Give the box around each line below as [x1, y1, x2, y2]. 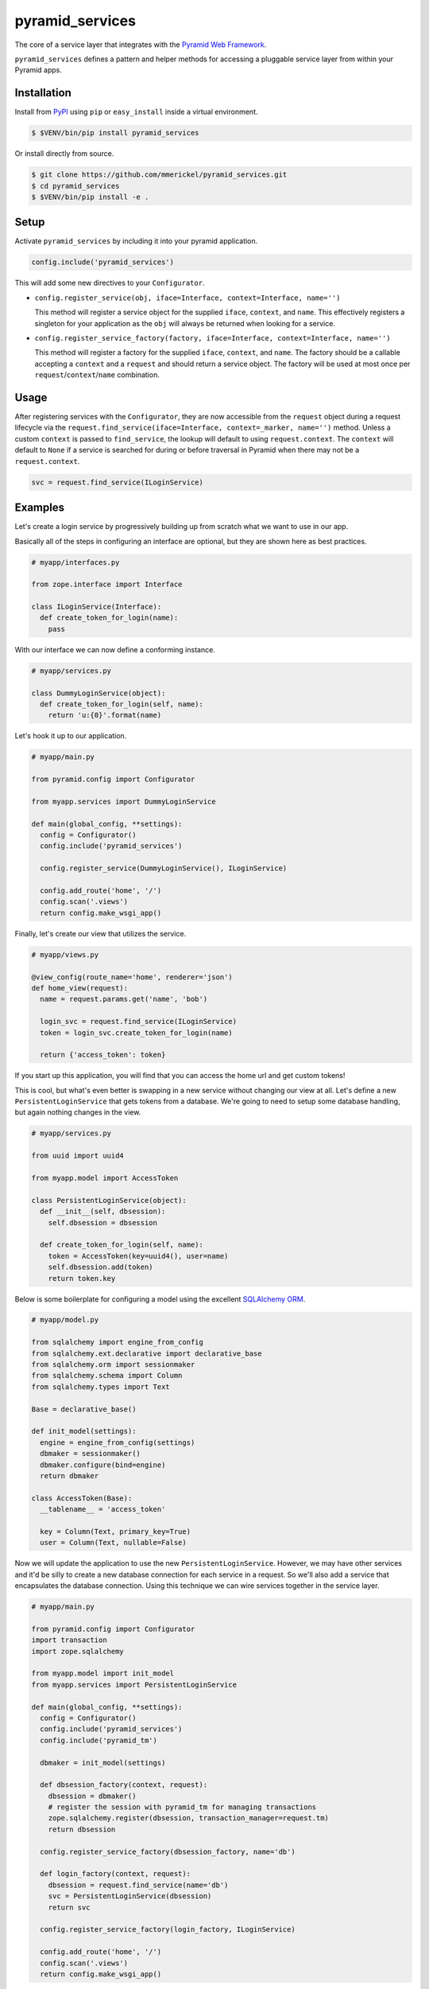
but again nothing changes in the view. [14, 1107, 141, 1117]
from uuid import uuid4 [31, 1151, 125, 1161]
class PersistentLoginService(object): [31, 1196, 187, 1205]
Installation [14, 86, 71, 99]
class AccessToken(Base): [31, 1493, 133, 1503]
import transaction [31, 1636, 107, 1645]
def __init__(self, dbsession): [40, 1207, 166, 1216]
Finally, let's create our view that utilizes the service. [14, 928, 187, 938]
